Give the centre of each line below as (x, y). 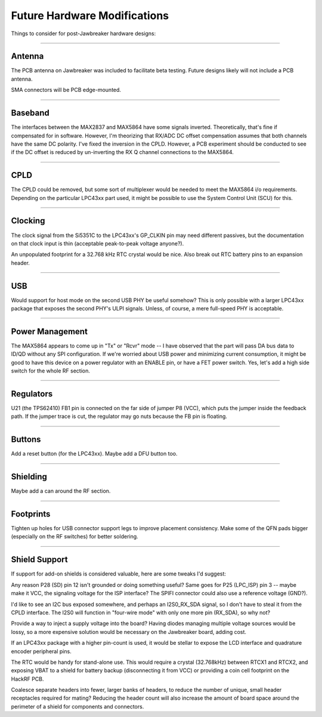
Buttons (26, 440)
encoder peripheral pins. (41, 651)
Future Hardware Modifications (90, 16)
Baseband (30, 113)
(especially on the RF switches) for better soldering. (75, 537)
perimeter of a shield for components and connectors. (78, 706)
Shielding (29, 477)
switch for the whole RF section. (51, 371)
